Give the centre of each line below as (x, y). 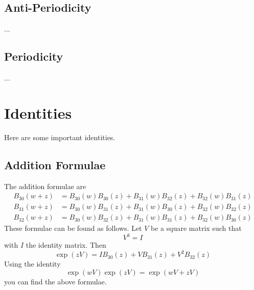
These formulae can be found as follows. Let (73, 228)
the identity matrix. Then (66, 245)
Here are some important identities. (60, 137)
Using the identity (32, 264)
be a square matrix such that (196, 228)
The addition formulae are (45, 186)
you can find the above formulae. (55, 281)
